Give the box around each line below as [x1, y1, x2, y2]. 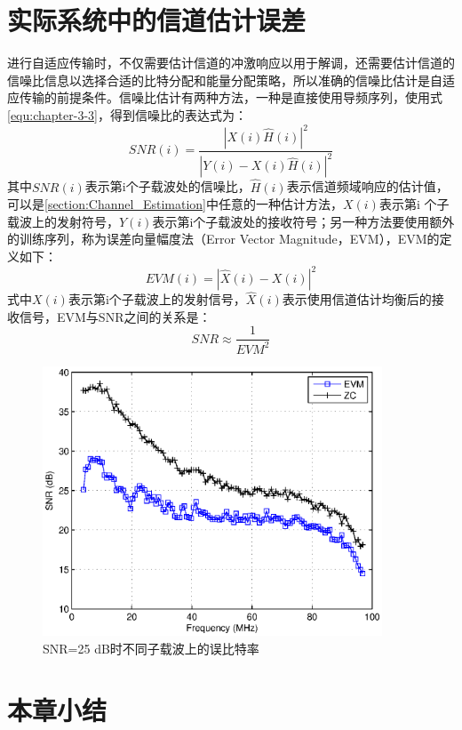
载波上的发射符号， [7, 212, 119, 230]
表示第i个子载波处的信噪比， [84, 177, 251, 196]
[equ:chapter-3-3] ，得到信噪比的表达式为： [7, 105, 247, 124]
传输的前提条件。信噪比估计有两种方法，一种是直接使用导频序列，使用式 [19, 88, 442, 107]
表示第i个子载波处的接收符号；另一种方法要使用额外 [152, 212, 455, 230]
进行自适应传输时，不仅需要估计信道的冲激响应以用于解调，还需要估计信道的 [7, 53, 455, 72]
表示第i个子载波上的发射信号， [68, 290, 246, 309]
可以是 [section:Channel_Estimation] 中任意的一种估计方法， [7, 195, 343, 213]
